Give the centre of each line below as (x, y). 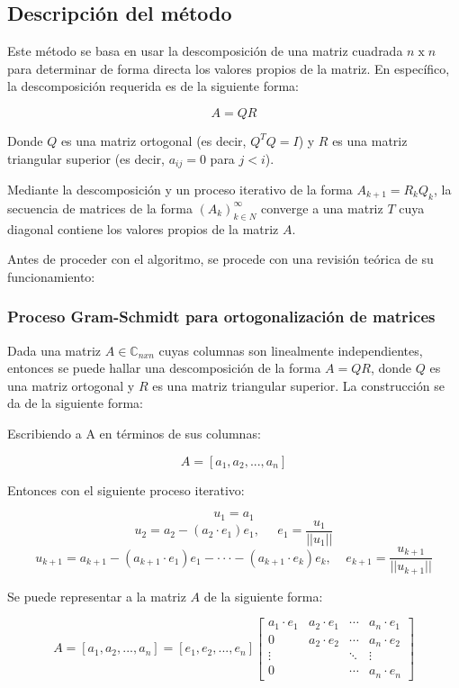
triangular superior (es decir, (86, 158)
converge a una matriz (322, 208)
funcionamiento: (51, 276)
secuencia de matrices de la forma (100, 208)
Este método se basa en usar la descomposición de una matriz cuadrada (205, 51)
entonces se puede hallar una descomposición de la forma (164, 368)
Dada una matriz (54, 350)
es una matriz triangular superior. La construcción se (298, 385)
